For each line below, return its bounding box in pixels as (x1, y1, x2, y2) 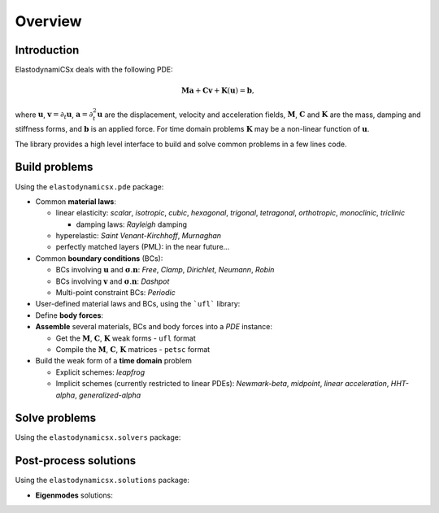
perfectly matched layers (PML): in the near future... (55, 242, 230, 252)
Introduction (15, 43, 80, 57)
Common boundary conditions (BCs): (35, 253, 163, 263)
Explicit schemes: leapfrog (55, 367, 146, 377)
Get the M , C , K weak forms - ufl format (55, 333, 197, 343)
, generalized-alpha (74, 390, 141, 400)
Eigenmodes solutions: (35, 490, 114, 500)
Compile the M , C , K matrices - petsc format (55, 345, 211, 354)
